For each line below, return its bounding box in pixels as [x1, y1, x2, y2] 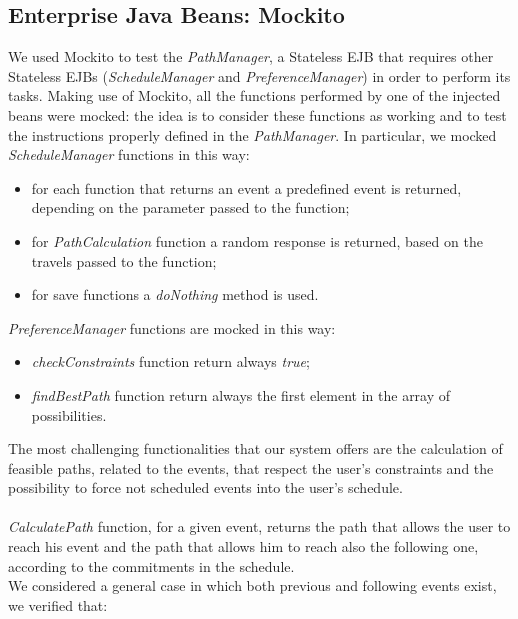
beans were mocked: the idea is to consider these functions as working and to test [8, 104, 507, 125]
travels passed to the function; [31, 250, 217, 271]
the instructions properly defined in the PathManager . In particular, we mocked [8, 124, 497, 145]
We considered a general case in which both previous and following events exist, [8, 575, 497, 596]
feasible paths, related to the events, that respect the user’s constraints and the [8, 457, 494, 478]
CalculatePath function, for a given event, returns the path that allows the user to [8, 516, 511, 537]
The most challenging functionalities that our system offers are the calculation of [8, 438, 503, 459]
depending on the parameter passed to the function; [31, 197, 350, 218]
